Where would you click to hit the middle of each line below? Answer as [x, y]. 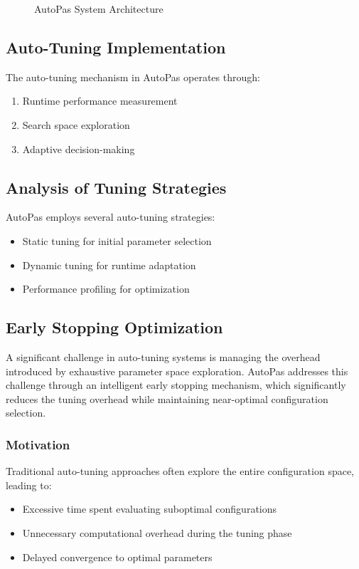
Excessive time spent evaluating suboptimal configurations [150, 509]
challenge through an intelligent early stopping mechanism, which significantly [176, 385]
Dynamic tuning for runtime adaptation [109, 265]
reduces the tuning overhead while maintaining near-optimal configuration [167, 398]
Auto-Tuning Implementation [116, 47]
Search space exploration [76, 124]
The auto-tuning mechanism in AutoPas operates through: [133, 77]
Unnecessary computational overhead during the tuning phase [157, 532]
